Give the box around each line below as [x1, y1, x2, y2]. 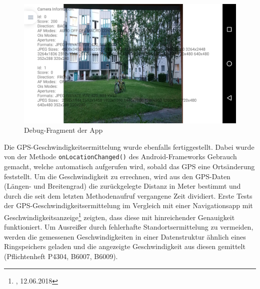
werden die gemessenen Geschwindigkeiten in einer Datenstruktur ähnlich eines [4, 231, 246, 242]
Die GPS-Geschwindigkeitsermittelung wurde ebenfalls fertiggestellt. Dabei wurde [4, 141, 254, 152]
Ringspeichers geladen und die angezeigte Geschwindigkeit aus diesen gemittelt [4, 241, 245, 252]
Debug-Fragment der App [24, 125, 103, 135]
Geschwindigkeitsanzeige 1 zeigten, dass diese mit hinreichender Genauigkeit [4, 210, 235, 222]
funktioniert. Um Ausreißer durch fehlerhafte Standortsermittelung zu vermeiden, [4, 222, 253, 232]
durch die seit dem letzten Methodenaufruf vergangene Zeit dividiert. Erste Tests [4, 190, 252, 201]
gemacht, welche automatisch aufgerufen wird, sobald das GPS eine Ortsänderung [4, 161, 255, 171]
